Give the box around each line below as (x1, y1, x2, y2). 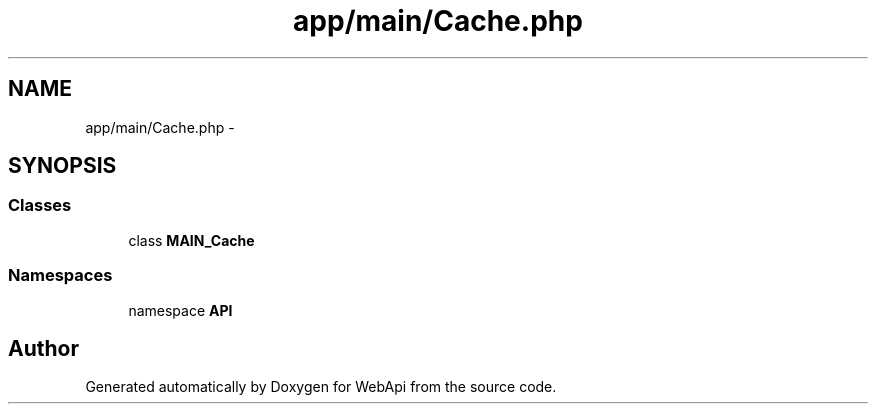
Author (8, 335, 79, 361)
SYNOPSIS (8, 153, 117, 179)
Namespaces (8, 265, 113, 286)
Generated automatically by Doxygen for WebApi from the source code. (85, 378, 557, 396)
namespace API (128, 301, 233, 319)
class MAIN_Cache (128, 231, 255, 249)
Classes (8, 195, 72, 216)
